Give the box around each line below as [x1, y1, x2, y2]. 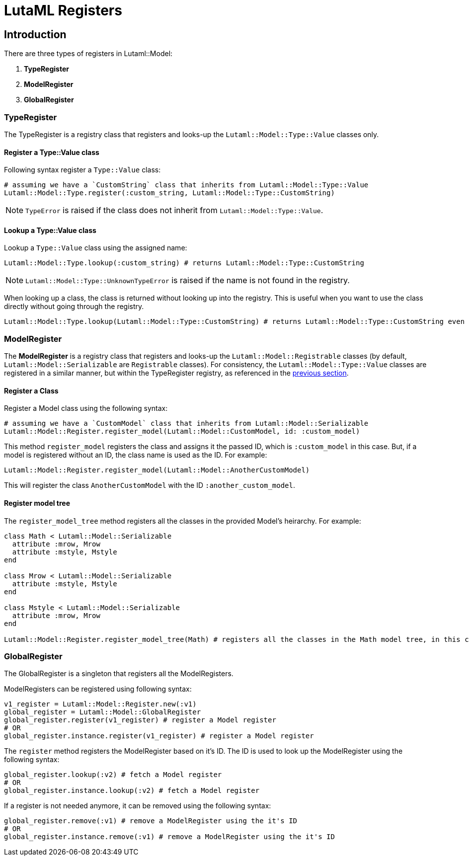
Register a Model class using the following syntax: [4, 404, 168, 413]
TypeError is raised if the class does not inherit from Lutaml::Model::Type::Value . [25, 205, 323, 216]
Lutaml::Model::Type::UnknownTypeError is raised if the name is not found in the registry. [25, 275, 350, 286]
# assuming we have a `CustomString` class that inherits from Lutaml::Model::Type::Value [4, 181, 369, 189]
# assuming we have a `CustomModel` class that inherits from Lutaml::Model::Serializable [4, 419, 369, 428]
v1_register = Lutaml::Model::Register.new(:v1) [4, 700, 197, 708]
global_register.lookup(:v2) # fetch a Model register [4, 771, 222, 779]
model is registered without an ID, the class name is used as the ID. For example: [4, 451, 267, 460]
